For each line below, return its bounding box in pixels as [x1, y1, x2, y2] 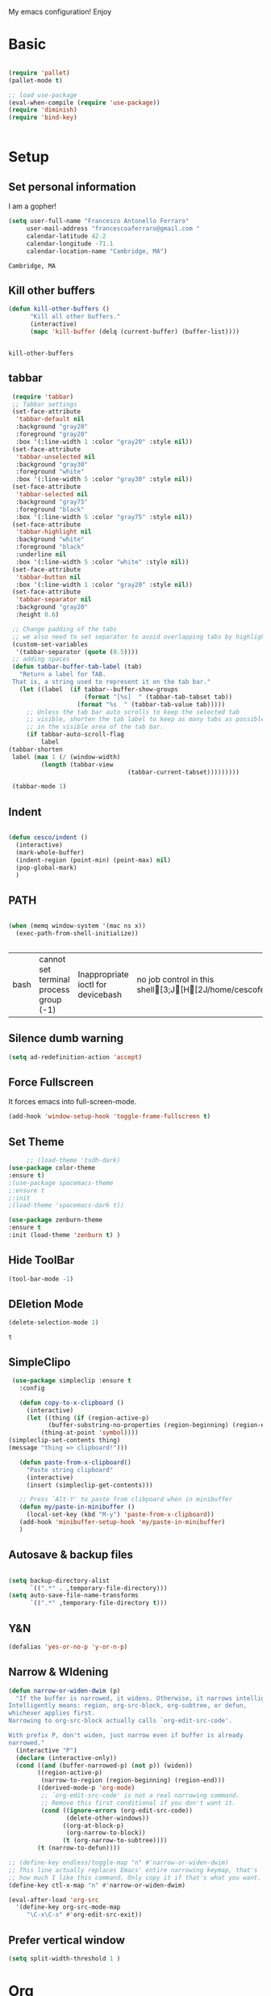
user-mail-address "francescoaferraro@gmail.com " [26, 225, 200, 233]
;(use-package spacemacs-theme [8, 1179, 114, 1187]
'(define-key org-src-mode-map [15, 1903, 121, 1911]
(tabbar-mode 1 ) [11, 783, 67, 791]
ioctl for [77, 978, 107, 990]
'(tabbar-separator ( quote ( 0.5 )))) [15, 648, 139, 656]
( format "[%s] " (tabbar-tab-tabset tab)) [84, 693, 232, 701]
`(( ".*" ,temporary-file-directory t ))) [29, 1599, 168, 1607]
